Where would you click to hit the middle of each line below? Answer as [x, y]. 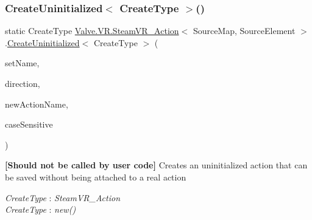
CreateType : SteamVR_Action [63, 197]
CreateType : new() [41, 209]
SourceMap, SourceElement [244, 31]
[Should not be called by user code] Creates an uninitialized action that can [156, 165]
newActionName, [37, 104]
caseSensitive [29, 124]
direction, [23, 83]
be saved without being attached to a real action [96, 177]
